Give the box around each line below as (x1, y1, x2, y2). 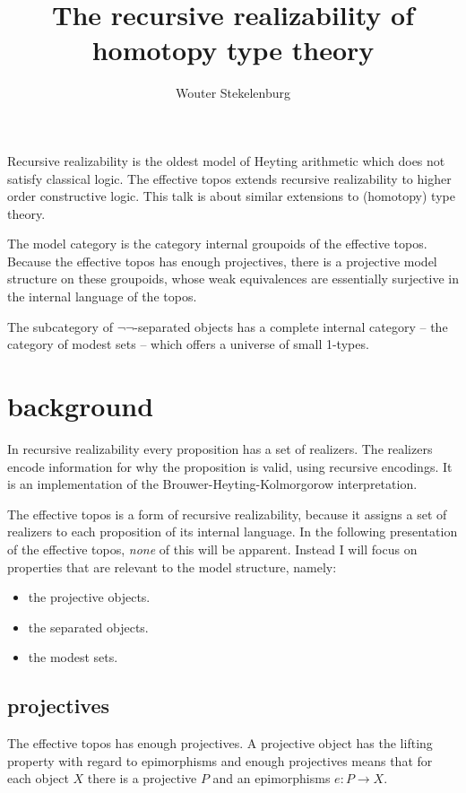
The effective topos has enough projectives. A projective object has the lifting (7, 734, 433, 753)
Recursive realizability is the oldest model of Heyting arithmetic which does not (7, 151, 445, 170)
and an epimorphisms (212, 769, 331, 788)
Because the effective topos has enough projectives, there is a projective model (7, 251, 437, 270)
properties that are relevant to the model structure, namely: (7, 557, 337, 576)
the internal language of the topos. (7, 287, 197, 306)
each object (7, 769, 69, 788)
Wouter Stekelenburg (175, 83, 291, 102)
